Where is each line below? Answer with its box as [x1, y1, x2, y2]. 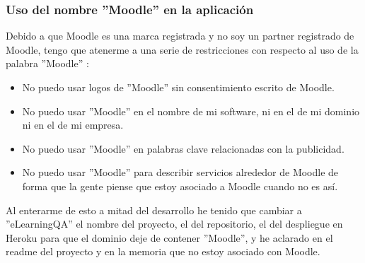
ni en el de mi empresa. [22, 117, 124, 132]
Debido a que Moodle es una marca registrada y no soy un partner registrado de [6, 28, 354, 43]
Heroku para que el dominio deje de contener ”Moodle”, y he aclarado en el [6, 230, 333, 245]
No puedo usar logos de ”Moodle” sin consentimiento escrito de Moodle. [22, 80, 335, 94]
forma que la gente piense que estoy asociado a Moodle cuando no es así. [22, 178, 338, 193]
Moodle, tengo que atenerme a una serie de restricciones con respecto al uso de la [6, 42, 359, 57]
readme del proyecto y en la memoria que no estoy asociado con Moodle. [6, 244, 320, 259]
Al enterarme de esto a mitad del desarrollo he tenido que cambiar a [6, 202, 302, 217]
